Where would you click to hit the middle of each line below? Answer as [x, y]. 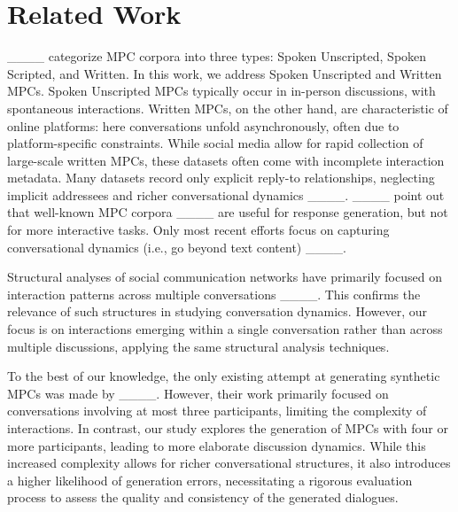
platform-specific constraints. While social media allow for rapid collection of [215, 143]
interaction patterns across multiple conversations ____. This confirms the [214, 294]
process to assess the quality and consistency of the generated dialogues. [203, 497]
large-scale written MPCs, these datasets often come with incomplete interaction [226, 160]
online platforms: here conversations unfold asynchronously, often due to [203, 125]
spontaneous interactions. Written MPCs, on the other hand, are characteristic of [228, 108]
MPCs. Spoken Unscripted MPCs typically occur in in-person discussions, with [221, 91]
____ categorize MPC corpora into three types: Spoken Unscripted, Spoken [217, 56]
